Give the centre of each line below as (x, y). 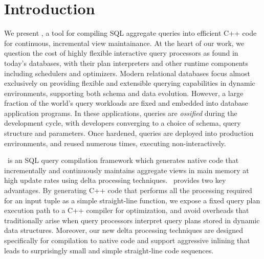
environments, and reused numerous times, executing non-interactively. (115, 143)
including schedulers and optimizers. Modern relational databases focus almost (127, 73)
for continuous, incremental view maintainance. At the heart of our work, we (124, 43)
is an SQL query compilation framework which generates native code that (123, 160)
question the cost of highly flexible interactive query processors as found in (121, 53)
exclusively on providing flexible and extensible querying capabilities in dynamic (130, 83)
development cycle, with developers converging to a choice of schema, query (123, 123)
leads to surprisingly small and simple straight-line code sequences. (109, 250)
